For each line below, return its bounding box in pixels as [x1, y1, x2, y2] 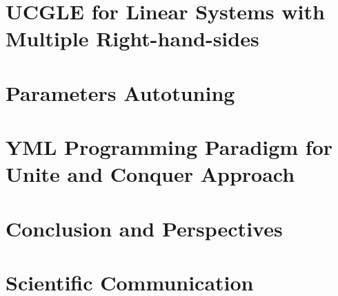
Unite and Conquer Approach [6, 160, 295, 188]
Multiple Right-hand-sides [6, 24, 259, 53]
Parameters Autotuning [6, 78, 235, 107]
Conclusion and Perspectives [6, 214, 283, 242]
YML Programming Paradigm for [6, 133, 333, 161]
